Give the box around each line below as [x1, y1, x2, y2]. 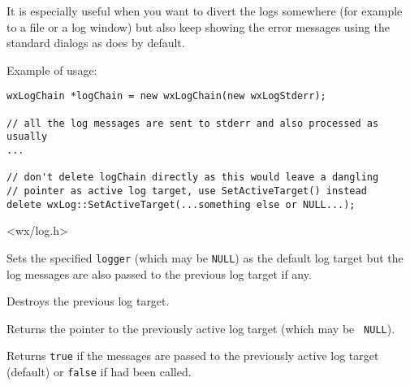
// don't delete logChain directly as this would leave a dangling [6, 171, 379, 184]
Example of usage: [6, 61, 97, 78]
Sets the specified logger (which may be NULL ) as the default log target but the [6, 249, 404, 266]
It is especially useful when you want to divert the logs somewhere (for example [6, 2, 403, 19]
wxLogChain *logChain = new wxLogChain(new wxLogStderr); [6, 90, 326, 102]
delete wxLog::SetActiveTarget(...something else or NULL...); [6, 198, 356, 210]
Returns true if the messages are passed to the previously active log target [6, 347, 379, 364]
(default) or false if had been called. [6, 363, 192, 380]
